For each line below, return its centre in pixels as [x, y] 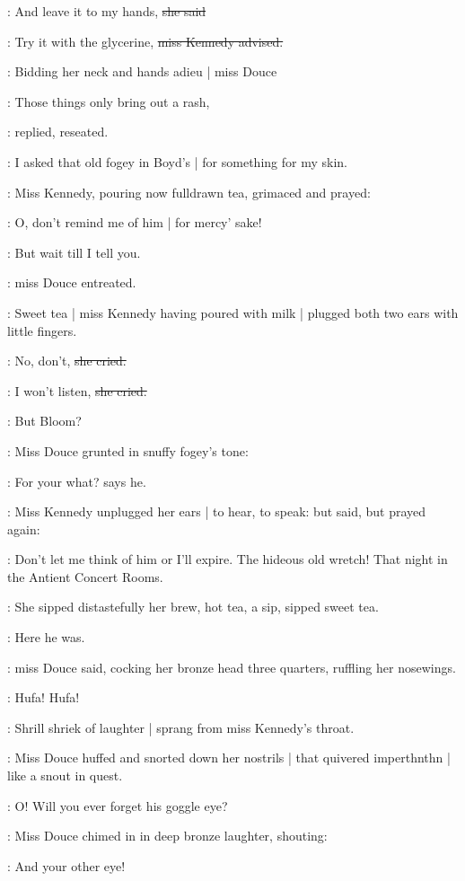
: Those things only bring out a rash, [109, 101]
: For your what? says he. [77, 481]
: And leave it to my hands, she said [107, 11]
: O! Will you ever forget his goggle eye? [118, 805]
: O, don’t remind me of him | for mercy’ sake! [135, 222]
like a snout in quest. [65, 775]
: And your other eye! [66, 865]
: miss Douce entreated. [72, 282]
